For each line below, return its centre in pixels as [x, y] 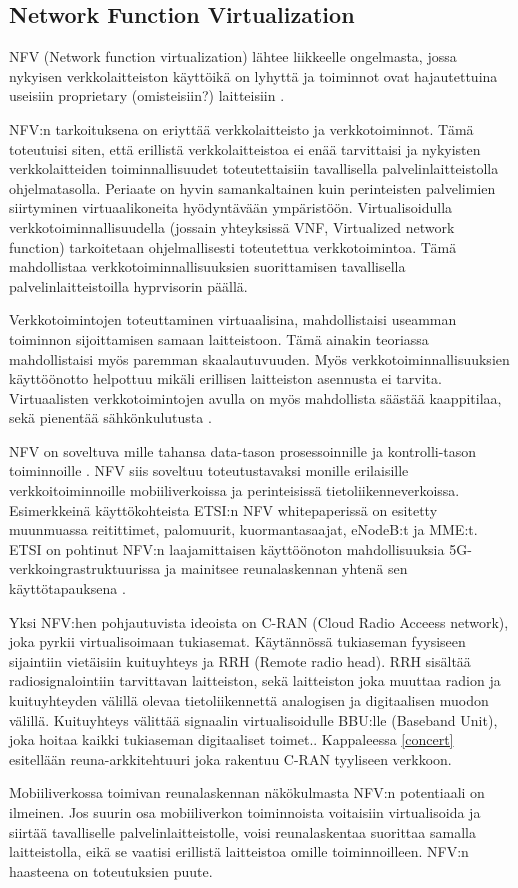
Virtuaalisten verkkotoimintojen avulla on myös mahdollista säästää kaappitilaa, [255, 397]
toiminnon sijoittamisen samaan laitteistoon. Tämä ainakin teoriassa [219, 338]
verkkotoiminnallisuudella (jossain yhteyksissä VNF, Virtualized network [232, 226]
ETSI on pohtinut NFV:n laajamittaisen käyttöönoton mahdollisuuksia [227, 548]
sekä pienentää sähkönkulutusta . [110, 417]
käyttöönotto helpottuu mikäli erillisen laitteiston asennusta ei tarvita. [225, 378]
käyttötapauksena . [67, 588]
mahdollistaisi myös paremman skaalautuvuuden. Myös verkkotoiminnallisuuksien [259, 358]
